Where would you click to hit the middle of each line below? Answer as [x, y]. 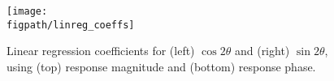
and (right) [262, 51]
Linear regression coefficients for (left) [101, 51]
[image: [27, 11]
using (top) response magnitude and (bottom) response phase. [161, 66]
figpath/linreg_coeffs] [71, 25]
